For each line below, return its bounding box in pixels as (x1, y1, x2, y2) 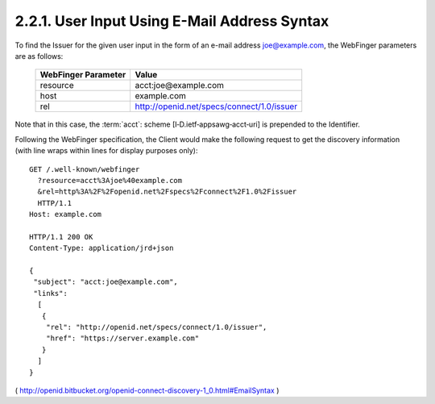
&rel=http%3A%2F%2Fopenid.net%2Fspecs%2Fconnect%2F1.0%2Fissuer (37, 187, 297, 197)
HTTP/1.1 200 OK (29, 232, 93, 241)
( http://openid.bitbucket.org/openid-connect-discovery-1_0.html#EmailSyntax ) (14, 385, 280, 395)
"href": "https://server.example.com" (45, 334, 200, 343)
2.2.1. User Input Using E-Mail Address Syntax (14, 12, 329, 30)
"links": (33, 289, 68, 298)
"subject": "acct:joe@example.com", (33, 277, 179, 286)
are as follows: (14, 51, 64, 60)
